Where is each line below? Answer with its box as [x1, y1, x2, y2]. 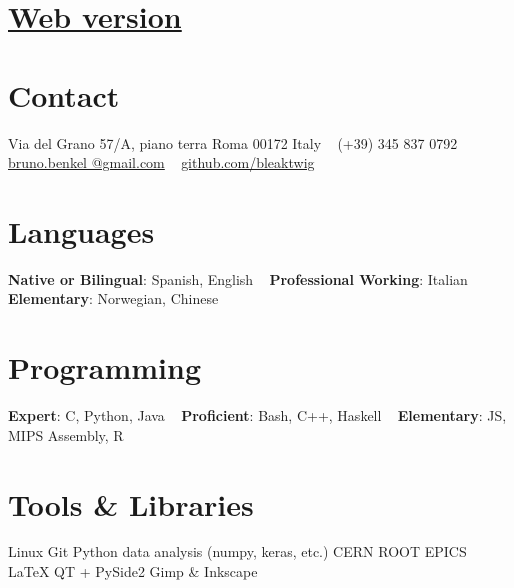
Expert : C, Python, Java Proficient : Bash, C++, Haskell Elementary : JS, [8, 405, 507, 426]
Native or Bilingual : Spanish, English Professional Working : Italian [8, 268, 468, 289]
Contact [8, 74, 120, 115]
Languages [8, 210, 155, 251]
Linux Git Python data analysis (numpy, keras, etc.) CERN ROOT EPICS [8, 541, 467, 562]
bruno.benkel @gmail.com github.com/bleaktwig [8, 152, 315, 173]
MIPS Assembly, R [8, 424, 124, 445]
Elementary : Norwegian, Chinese [8, 288, 219, 309]
